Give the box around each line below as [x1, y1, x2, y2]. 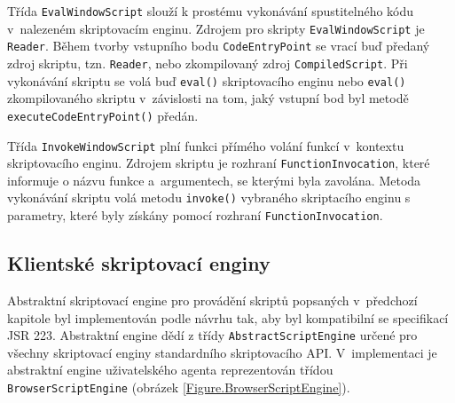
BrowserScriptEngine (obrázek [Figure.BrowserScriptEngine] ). [7, 377, 350, 396]
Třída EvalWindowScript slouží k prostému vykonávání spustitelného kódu [7, 2, 414, 20]
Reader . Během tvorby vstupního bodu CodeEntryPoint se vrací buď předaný [7, 36, 430, 55]
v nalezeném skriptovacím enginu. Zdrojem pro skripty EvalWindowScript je [7, 19, 425, 37]
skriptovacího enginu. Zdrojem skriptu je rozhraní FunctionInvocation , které [7, 154, 430, 172]
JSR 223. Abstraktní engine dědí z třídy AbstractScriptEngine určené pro [7, 326, 418, 344]
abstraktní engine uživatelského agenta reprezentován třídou [7, 360, 333, 379]
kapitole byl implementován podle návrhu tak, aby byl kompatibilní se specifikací [7, 308, 449, 327]
